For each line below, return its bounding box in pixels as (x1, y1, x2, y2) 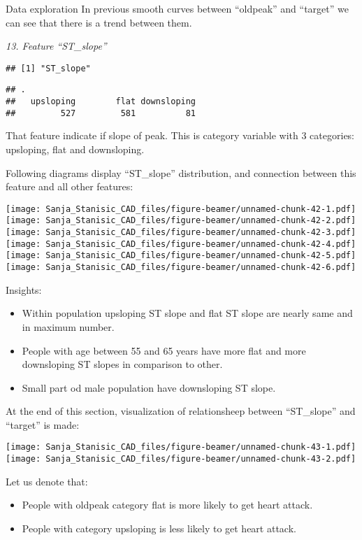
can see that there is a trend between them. (6, 15, 192, 29)
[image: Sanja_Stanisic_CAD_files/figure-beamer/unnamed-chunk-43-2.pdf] (6, 454, 356, 464)
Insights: (6, 282, 42, 297)
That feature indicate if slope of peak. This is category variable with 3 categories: (6, 128, 354, 143)
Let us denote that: (6, 474, 88, 488)
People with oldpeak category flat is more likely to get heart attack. (22, 497, 313, 512)
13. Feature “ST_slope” (6, 38, 107, 53)
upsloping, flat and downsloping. (6, 142, 145, 156)
